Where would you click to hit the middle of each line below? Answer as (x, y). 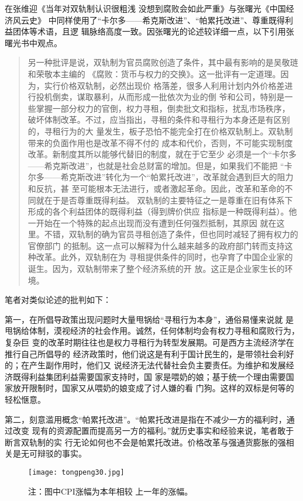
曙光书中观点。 (33, 42)
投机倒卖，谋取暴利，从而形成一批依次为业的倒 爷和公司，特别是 (160, 97)
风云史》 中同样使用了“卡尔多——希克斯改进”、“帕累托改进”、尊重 (141, 20)
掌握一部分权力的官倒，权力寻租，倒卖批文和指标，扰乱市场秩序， (163, 108)
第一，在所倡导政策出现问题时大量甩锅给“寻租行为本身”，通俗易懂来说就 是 (149, 319)
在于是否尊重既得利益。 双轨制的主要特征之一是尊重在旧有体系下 (168, 200)
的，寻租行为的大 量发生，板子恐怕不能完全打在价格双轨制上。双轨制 (160, 131)
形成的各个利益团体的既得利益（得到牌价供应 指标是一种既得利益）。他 (162, 211)
